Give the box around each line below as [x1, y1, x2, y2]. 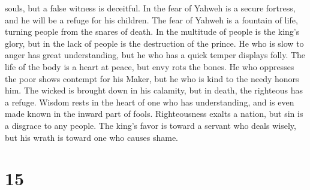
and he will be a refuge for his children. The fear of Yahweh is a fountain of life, [5, 13, 298, 26]
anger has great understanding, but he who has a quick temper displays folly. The [5, 49, 306, 61]
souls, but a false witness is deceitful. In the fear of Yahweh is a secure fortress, [5, 2, 296, 14]
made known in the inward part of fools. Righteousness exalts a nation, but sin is [5, 107, 303, 120]
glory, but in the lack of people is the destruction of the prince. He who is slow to [5, 37, 304, 49]
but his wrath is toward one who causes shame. [5, 131, 178, 143]
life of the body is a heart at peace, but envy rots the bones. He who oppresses [5, 60, 294, 73]
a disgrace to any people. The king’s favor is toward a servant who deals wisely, [5, 119, 296, 131]
